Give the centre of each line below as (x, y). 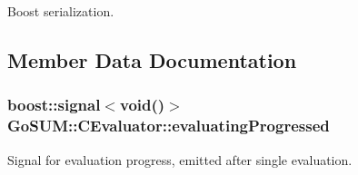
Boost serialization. (61, 11)
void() (142, 105)
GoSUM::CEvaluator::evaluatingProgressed (169, 126)
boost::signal (54, 105)
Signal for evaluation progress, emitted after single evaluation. (180, 159)
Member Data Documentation (152, 59)
